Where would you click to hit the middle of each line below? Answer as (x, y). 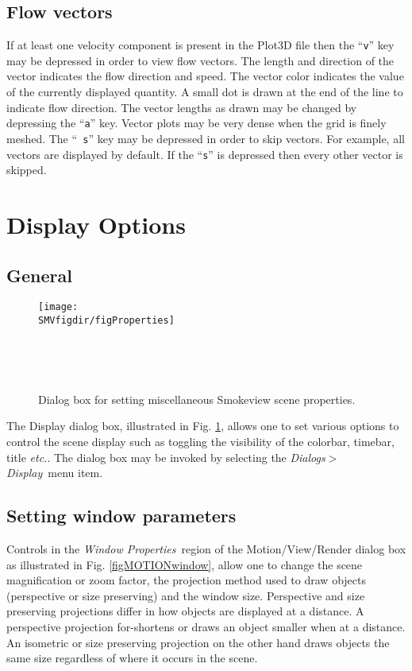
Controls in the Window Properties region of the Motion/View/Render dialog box (206, 549)
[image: (58, 307)
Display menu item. (55, 473)
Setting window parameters (121, 516)
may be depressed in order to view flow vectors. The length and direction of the (200, 60)
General (39, 275)
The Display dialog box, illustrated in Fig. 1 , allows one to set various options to (203, 426)
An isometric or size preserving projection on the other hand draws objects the (198, 642)
